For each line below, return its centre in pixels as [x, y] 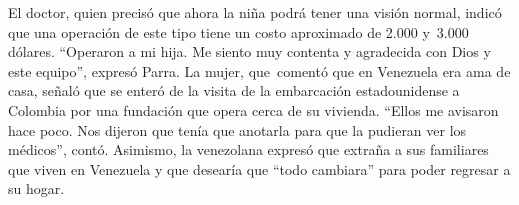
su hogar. [36, 188]
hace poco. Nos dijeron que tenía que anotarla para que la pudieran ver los [237, 129]
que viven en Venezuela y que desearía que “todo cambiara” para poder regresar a [259, 168]
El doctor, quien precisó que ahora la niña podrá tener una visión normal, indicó [255, 12]
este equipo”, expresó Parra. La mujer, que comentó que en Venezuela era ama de [259, 70]
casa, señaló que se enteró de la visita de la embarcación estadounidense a [234, 90]
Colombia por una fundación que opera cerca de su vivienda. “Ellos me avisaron [253, 109]
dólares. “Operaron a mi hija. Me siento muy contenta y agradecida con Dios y [249, 51]
